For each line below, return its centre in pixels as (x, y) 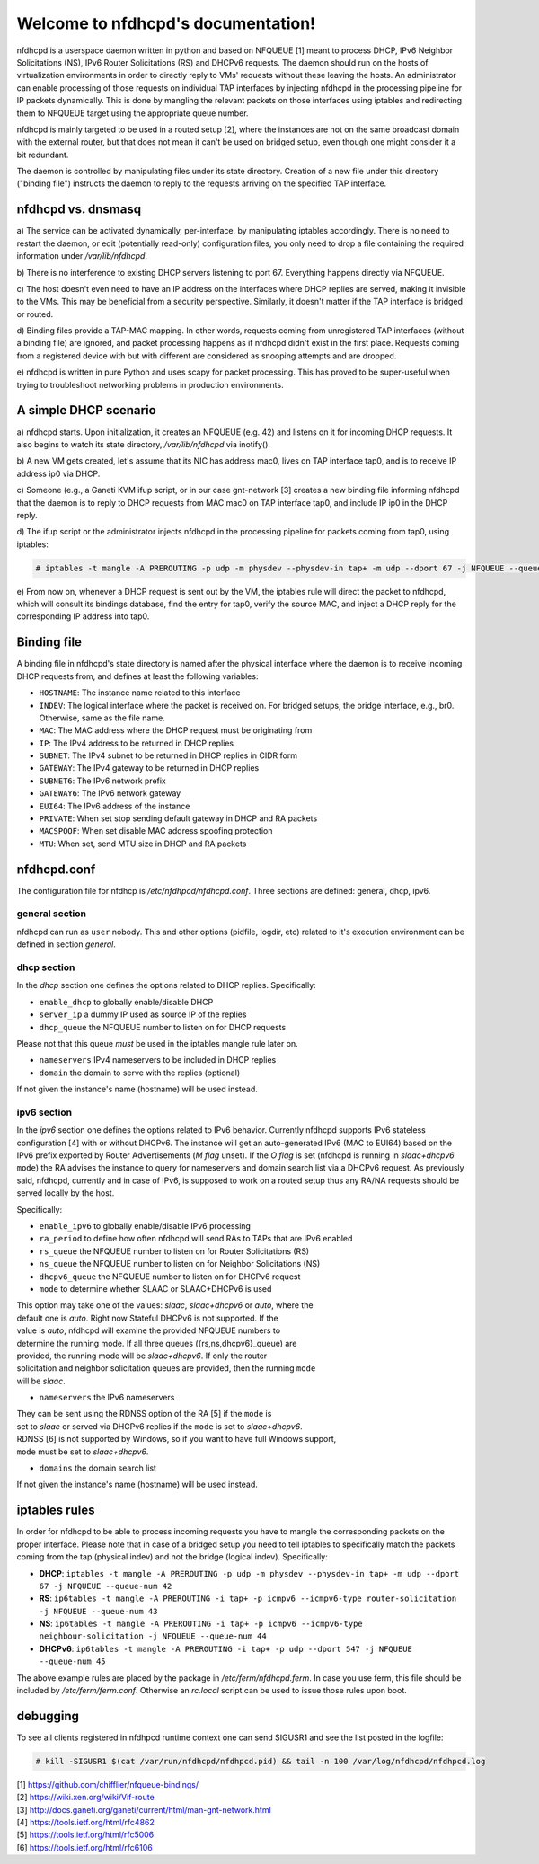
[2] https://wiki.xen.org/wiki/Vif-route (85, 1798)
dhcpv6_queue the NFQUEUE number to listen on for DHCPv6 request (170, 1277)
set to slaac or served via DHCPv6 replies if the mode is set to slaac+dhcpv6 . (159, 1426)
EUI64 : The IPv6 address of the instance (115, 806)
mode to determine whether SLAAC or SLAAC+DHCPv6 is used (155, 1288)
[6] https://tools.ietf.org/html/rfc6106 (84, 1847)
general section (52, 914)
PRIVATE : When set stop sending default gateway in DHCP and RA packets (178, 818)
